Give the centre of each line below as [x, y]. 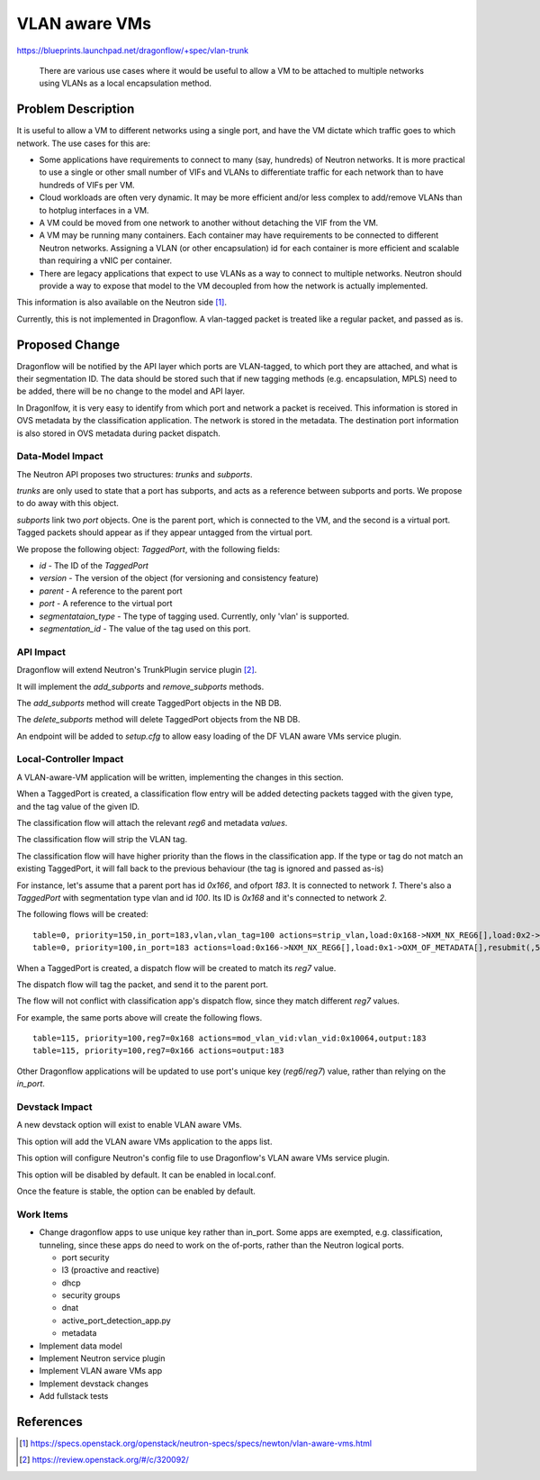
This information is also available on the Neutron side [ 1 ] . [121, 303]
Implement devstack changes [94, 1384]
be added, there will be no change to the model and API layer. [131, 391]
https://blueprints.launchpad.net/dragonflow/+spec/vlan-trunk [133, 50]
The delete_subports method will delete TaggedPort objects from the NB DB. [158, 720]
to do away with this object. [67, 504]
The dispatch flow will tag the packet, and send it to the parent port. [143, 984]
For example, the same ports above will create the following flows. [139, 1017]
